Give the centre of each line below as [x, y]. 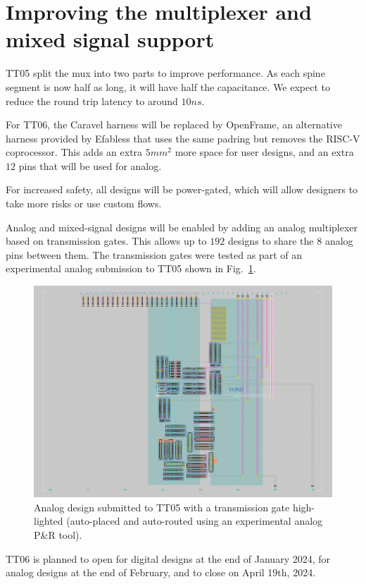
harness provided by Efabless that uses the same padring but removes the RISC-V [183, 138]
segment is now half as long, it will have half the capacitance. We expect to [168, 86]
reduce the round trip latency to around [92, 101]
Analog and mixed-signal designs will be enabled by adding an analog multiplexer [182, 227]
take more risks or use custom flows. [84, 203]
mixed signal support [110, 39]
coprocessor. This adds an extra [74, 152]
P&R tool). [58, 535]
